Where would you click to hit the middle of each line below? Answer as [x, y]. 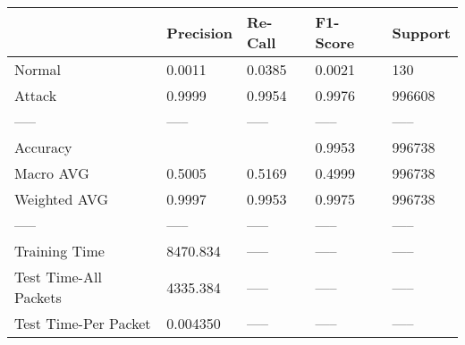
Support [421, 32]
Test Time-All [58, 277]
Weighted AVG [62, 199]
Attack [36, 95]
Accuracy [43, 147]
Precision [199, 32]
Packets [38, 297]
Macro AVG [52, 173]
